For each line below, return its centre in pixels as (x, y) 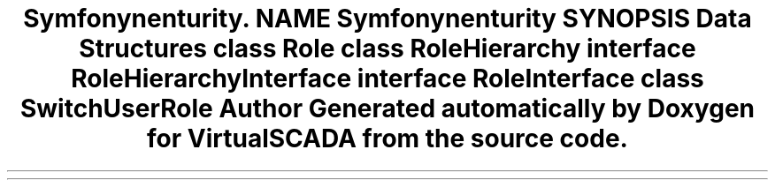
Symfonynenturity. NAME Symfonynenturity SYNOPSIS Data (387, 19)
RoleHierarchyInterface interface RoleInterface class (387, 79)
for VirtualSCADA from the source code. (387, 138)
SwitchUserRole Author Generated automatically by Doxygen (387, 108)
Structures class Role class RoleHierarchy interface (387, 49)
